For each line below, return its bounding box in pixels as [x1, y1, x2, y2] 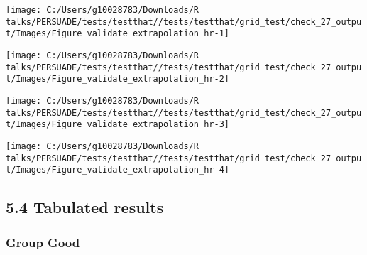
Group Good [6, 233, 80, 251]
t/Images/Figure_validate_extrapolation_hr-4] [6, 165, 229, 175]
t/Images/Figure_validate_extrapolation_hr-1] [6, 28, 229, 39]
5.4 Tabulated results [6, 196, 164, 218]
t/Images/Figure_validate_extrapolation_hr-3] [6, 119, 229, 130]
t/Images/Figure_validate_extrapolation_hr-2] [6, 74, 229, 85]
